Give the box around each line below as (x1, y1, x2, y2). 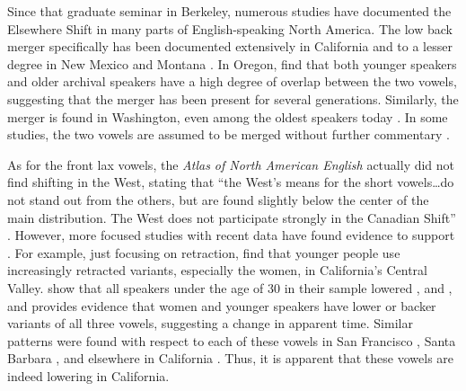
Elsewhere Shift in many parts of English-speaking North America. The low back (7, 19, 453, 38)
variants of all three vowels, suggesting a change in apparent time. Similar (7, 314, 413, 333)
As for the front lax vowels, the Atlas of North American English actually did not (7, 155, 455, 173)
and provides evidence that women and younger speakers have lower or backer (7, 296, 436, 315)
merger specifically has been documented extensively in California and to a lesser (7, 37, 453, 56)
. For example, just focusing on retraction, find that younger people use (7, 243, 400, 262)
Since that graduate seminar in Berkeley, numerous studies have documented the (7, 2, 452, 20)
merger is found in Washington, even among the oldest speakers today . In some (7, 107, 448, 126)
